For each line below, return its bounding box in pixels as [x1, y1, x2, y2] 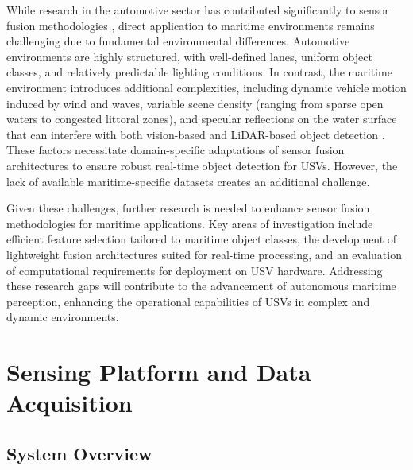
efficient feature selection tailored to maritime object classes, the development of [6, 231, 397, 247]
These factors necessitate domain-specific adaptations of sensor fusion [6, 142, 345, 158]
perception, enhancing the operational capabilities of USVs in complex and [6, 293, 370, 309]
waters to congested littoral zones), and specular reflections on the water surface [6, 111, 397, 127]
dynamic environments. [6, 309, 119, 325]
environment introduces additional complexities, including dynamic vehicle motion [6, 79, 407, 95]
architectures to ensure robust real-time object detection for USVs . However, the [6, 157, 398, 173]
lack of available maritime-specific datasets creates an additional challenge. [6, 173, 370, 189]
